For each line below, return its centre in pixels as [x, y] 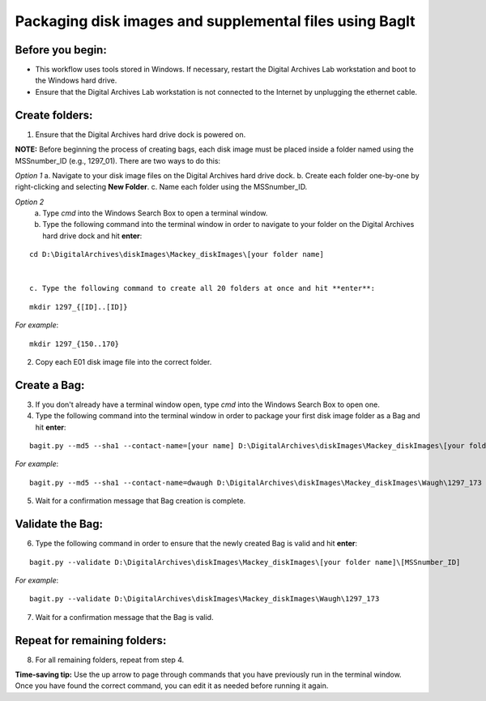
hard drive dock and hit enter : [92, 236]
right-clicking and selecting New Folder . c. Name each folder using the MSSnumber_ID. [161, 187]
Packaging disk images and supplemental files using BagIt [215, 21]
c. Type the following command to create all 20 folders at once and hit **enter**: [202, 289]
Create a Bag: [50, 385]
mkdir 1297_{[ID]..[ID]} [79, 307]
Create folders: [54, 115]
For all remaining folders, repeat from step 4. [110, 660]
